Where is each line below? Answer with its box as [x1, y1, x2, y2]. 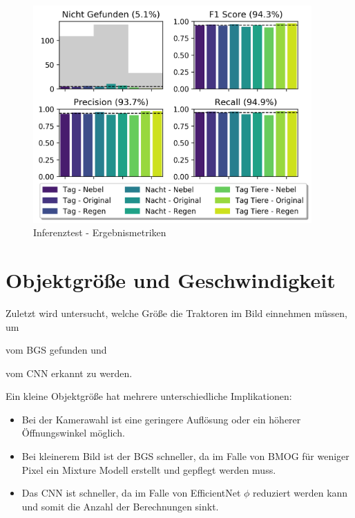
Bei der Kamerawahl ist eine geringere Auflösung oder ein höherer [21, 412, 301, 426]
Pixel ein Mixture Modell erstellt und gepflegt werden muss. [21, 462, 276, 477]
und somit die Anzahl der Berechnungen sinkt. [21, 499, 219, 513]
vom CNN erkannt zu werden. [6, 365, 133, 380]
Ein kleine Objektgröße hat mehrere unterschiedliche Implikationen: [6, 389, 292, 403]
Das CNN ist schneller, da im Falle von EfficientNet [21, 486, 241, 500]
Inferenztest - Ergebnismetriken [33, 225, 166, 240]
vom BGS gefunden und [6, 343, 107, 357]
